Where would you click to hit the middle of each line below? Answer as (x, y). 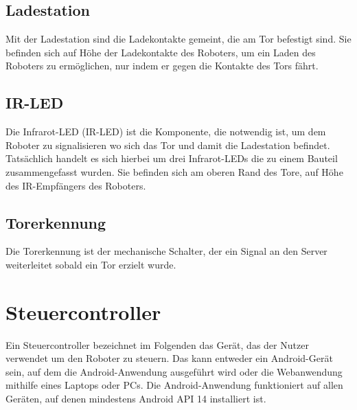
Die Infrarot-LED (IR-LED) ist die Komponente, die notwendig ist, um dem (166, 132)
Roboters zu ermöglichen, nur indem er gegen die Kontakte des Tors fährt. (162, 66)
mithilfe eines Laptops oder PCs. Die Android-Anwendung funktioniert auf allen (174, 385)
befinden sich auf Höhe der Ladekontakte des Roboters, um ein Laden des (161, 52)
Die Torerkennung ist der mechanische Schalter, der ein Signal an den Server (166, 251)
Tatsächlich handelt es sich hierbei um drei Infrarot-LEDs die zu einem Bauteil (172, 158)
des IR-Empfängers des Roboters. (76, 185)
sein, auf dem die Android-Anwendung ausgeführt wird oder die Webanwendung (174, 371)
